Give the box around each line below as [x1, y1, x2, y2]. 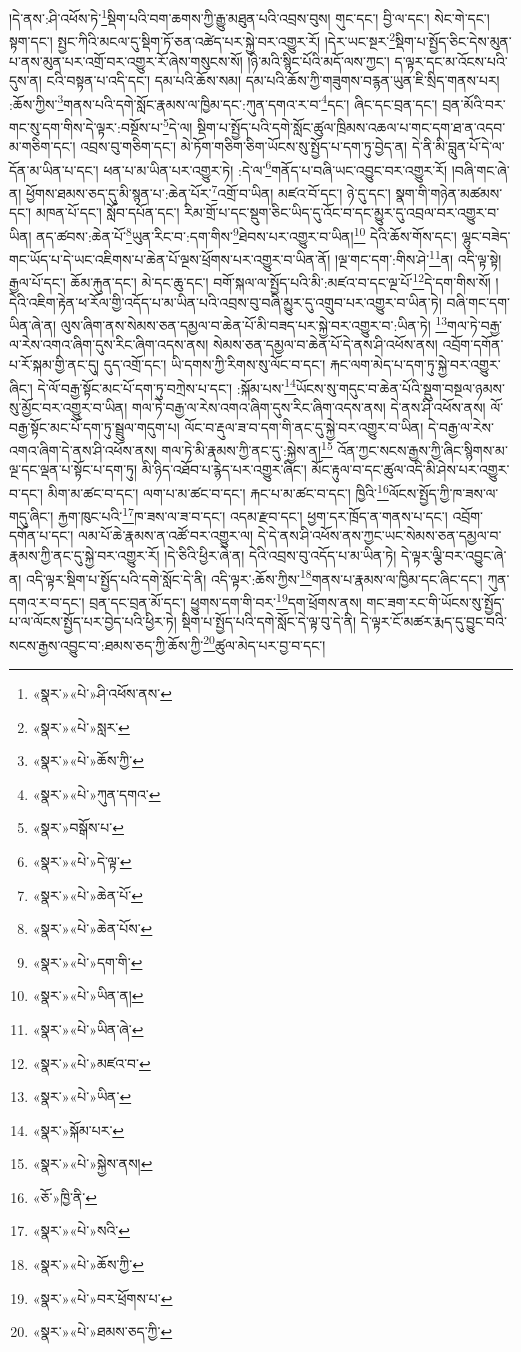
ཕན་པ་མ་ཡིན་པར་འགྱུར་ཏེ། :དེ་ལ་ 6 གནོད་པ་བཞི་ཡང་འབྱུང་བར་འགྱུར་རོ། [103, 156, 448, 180]
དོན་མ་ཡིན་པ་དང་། [9, 159, 99, 180]
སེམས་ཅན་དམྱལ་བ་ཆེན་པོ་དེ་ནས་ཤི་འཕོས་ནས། [212, 334, 438, 355]
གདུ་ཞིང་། [9, 505, 54, 526]
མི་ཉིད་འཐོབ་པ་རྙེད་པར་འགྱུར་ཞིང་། [141, 459, 307, 480]
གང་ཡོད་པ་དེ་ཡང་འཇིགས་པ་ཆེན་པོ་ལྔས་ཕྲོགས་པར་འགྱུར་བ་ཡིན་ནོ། [9, 248, 331, 269]
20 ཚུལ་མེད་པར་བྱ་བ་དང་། [203, 631, 326, 655]
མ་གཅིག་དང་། [9, 136, 76, 157]
